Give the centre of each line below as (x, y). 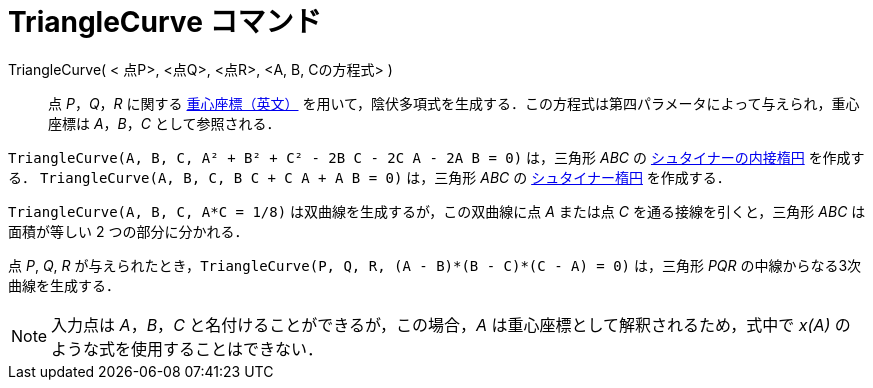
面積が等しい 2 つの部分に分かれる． (128, 231)
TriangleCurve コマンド (165, 22)
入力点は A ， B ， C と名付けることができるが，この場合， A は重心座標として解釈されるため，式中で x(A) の (451, 324)
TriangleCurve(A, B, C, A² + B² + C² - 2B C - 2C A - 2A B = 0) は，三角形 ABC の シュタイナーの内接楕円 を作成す (436, 157)
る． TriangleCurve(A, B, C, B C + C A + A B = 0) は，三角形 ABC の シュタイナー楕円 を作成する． (369, 177)
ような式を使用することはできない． (187, 348)
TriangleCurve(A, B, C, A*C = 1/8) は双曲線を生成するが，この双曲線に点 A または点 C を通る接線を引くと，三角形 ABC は (437, 211)
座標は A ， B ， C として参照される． (164, 123)
